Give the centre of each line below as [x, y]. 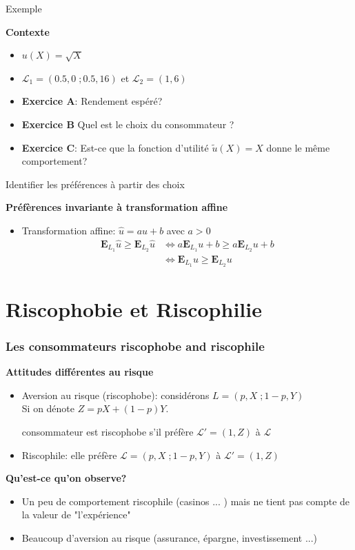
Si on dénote [48, 408]
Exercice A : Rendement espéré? [92, 101]
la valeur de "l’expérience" [76, 515]
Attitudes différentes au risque [80, 372]
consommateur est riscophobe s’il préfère [108, 431]
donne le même [298, 147]
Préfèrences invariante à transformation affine [117, 207]
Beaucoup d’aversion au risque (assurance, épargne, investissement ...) [170, 537]
